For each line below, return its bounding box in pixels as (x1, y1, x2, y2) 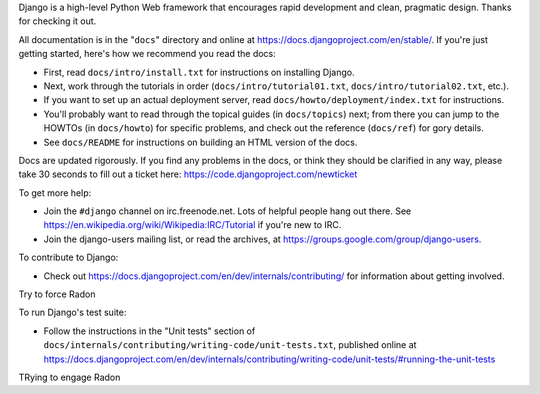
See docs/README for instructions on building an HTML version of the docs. (43, 136, 358, 148)
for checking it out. (18, 15, 97, 27)
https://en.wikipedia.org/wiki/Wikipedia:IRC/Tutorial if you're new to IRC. (43, 219, 342, 231)
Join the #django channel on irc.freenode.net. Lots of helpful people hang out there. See (43, 205, 412, 217)
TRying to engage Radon (18, 371, 121, 383)
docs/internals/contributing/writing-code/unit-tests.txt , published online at (43, 339, 417, 351)
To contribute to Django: (18, 251, 119, 264)
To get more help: (18, 186, 92, 199)
